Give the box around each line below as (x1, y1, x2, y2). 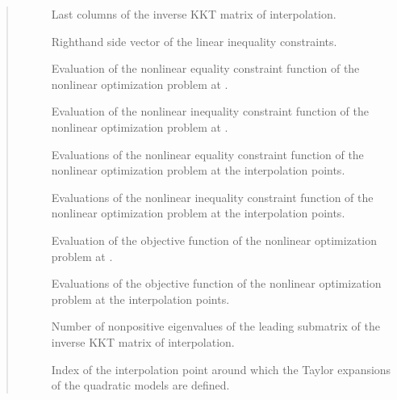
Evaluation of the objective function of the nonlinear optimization (51, 231, 377, 248)
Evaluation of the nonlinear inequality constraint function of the (51, 103, 369, 120)
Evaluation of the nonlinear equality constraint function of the (51, 60, 360, 77)
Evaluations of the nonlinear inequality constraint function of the (51, 188, 374, 205)
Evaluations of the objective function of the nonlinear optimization (51, 275, 382, 292)
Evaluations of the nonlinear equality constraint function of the (51, 145, 364, 162)
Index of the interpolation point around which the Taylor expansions (51, 360, 391, 377)
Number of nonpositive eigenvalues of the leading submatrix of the (51, 318, 380, 335)
